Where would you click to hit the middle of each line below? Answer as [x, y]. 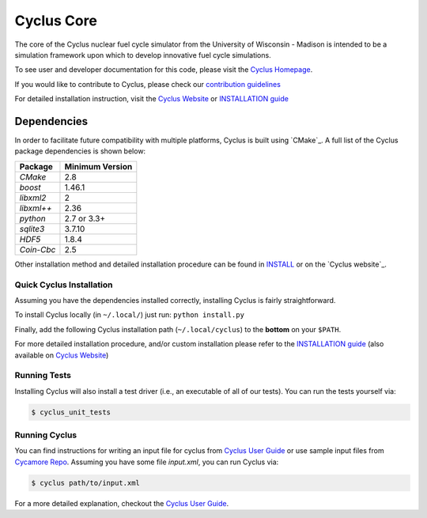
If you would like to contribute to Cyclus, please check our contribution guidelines [147, 84]
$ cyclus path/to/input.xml [85, 483]
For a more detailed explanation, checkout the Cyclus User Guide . [122, 503]
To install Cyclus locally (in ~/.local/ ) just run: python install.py [130, 315]
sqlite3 [32, 229]
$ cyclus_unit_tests [71, 412]
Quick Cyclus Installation [64, 285]
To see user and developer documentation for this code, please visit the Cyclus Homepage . [164, 70]
